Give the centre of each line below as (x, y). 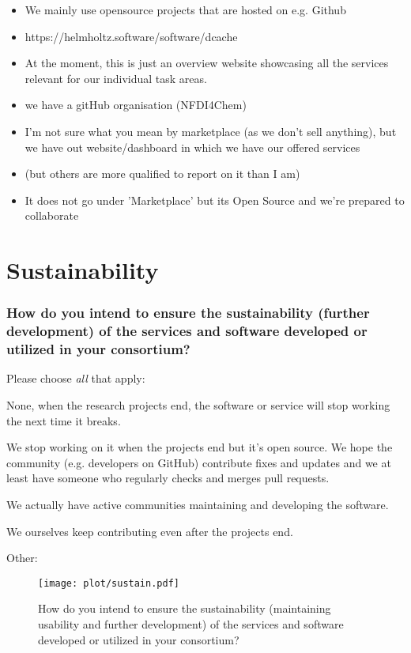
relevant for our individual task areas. (116, 78)
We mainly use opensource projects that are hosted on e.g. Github (185, 9)
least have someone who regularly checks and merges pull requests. (168, 478)
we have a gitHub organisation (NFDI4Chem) (136, 105)
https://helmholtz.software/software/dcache (131, 36)
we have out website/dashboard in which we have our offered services (192, 147)
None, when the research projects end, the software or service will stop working (198, 404)
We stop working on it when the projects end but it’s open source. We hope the (200, 447)
